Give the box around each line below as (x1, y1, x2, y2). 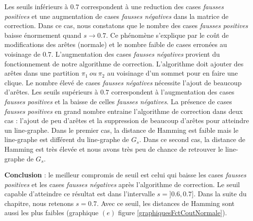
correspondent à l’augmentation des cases (111, 87, 235, 97)
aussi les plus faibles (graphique (4, 207, 99, 218)
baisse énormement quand (4, 30, 82, 40)
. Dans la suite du (193, 189, 247, 199)
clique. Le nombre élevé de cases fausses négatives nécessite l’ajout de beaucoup (4, 77, 242, 87)
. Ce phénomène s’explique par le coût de (106, 30, 229, 40)
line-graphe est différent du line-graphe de (4, 134, 129, 144)
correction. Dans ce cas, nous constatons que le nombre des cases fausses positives (4, 20, 248, 31)
